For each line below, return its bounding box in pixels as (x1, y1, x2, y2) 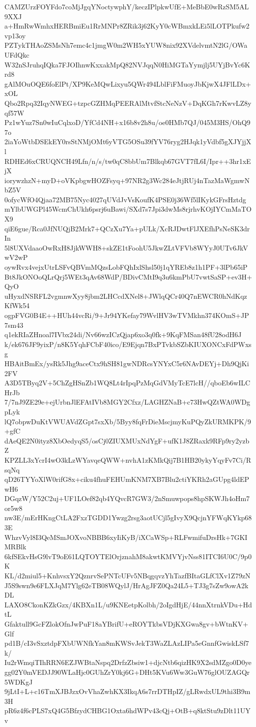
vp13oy (4, 30, 26, 40)
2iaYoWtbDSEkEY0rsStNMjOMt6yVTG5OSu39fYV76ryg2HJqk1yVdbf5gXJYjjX (4, 136, 252, 147)
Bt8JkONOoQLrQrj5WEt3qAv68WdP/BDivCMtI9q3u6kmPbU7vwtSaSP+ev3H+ (4, 271, 252, 282)
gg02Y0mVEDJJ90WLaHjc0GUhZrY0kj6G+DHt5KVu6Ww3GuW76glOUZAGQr (4, 666, 250, 677)
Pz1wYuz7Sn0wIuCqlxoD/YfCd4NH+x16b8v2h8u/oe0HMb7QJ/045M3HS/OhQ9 (4, 117, 251, 127)
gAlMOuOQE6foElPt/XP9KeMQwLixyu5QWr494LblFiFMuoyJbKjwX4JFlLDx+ (4, 78, 251, 89)
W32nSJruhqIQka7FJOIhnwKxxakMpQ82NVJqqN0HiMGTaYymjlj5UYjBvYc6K (4, 59, 250, 69)
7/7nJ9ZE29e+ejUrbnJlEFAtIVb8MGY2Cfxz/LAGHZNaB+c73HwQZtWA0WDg (4, 397, 251, 407)
